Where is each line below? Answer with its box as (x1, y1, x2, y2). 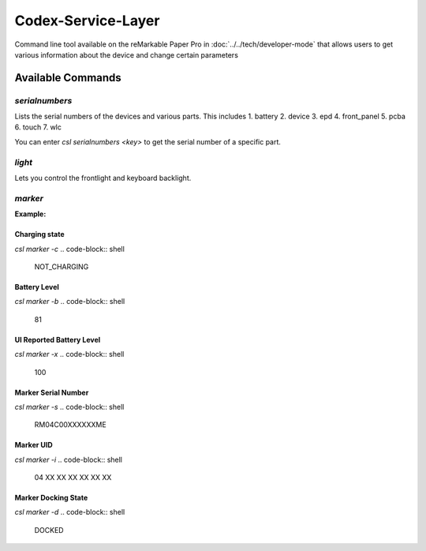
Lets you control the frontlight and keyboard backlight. (14, 174, 192, 183)
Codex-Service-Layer (14, 12, 160, 29)
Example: (14, 209, 47, 219)
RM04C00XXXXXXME (34, 420, 106, 429)
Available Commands (14, 71, 121, 84)
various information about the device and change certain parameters (14, 50, 238, 59)
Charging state (14, 230, 65, 239)
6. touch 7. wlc (14, 122, 62, 132)
